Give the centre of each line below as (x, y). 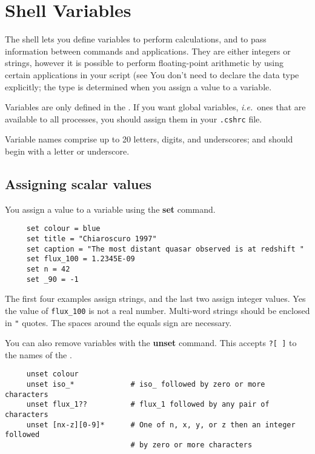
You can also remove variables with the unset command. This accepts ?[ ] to (151, 343)
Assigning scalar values (78, 183)
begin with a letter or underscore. (67, 151)
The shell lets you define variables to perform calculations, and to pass (136, 39)
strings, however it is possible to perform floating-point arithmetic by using (144, 63)
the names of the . (38, 354)
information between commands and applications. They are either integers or (148, 51)
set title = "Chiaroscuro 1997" (91, 239)
